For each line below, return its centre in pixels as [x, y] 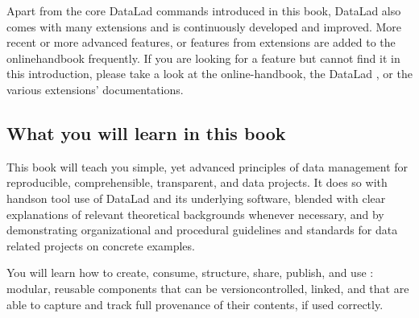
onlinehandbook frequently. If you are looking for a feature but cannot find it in [203, 58]
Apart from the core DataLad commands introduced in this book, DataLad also [204, 10]
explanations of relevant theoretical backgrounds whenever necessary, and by [195, 214]
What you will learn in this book [146, 132]
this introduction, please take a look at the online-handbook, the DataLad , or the [209, 74]
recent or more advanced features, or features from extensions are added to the [201, 42]
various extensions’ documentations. [95, 89]
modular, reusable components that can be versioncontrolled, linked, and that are [208, 288]
